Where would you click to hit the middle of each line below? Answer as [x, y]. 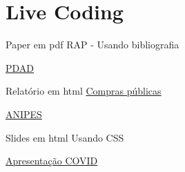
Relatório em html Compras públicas [84, 91]
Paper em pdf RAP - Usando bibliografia [92, 45]
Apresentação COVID [52, 161]
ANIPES [24, 114]
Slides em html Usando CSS [65, 137]
